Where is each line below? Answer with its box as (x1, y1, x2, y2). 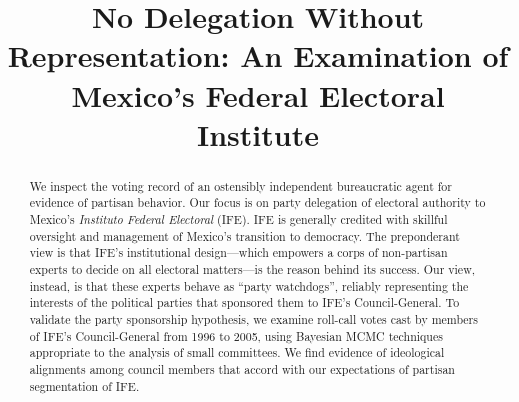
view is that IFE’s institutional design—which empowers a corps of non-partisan (29, 244, 448, 261)
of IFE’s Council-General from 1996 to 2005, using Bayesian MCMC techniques (29, 327, 443, 344)
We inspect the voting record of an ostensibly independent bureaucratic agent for (29, 177, 452, 194)
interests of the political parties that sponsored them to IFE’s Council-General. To (29, 294, 460, 311)
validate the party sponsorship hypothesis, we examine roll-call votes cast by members (29, 310, 478, 327)
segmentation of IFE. (29, 377, 140, 394)
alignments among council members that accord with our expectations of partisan (29, 360, 455, 377)
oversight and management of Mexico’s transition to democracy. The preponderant (29, 227, 460, 244)
